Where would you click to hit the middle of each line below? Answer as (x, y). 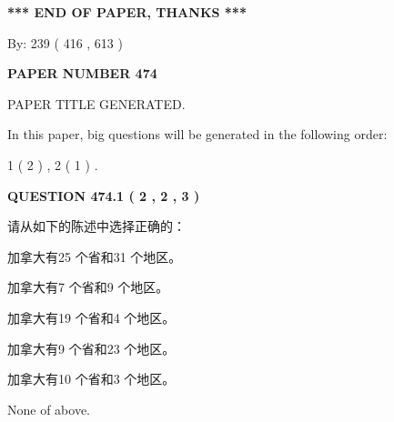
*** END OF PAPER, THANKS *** (127, 12)
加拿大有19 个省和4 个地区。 (91, 317)
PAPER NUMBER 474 (82, 73)
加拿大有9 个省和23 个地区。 (91, 348)
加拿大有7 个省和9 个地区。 (88, 287)
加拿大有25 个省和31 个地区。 (95, 256)
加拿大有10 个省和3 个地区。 (91, 379)
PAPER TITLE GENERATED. (96, 103)
